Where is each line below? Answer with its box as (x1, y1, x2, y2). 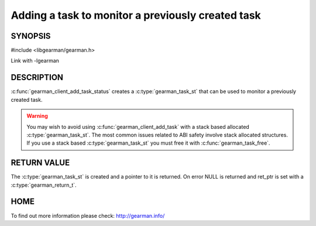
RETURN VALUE (11, 158, 70, 168)
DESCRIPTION (11, 73, 64, 83)
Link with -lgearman (11, 57, 60, 64)
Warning (26, 112, 48, 119)
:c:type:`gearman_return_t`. (11, 182, 77, 189)
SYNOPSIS (11, 31, 51, 41)
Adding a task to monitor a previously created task (11, 9, 262, 22)
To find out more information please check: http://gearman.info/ (11, 212, 165, 219)
